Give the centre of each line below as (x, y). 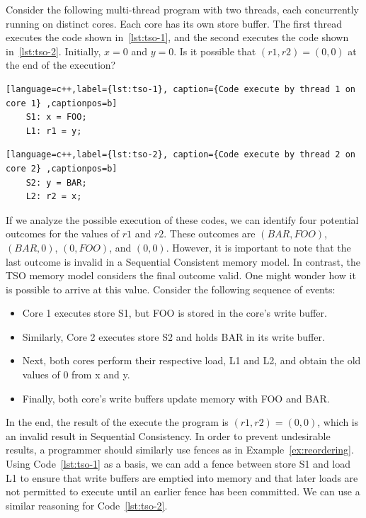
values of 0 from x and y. (76, 375)
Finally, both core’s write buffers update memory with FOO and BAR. (176, 398)
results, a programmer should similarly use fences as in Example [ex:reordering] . (180, 450)
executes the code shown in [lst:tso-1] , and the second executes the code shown (177, 37)
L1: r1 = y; (54, 131)
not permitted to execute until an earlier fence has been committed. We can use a (183, 491)
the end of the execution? (61, 65)
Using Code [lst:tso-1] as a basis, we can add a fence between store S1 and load (178, 464)
